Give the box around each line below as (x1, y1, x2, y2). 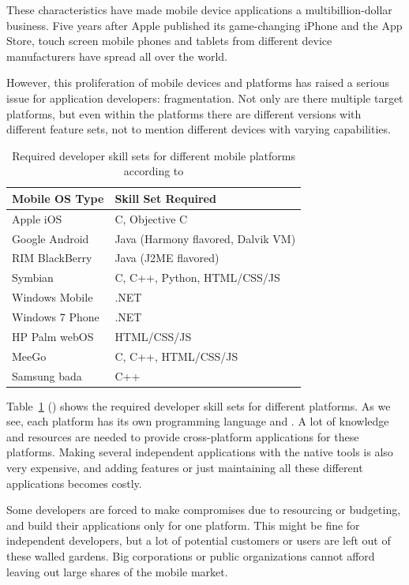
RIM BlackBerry (12, 249, 92, 266)
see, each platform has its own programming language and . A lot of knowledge (6, 413, 389, 429)
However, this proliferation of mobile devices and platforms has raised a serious (6, 74, 389, 91)
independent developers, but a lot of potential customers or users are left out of (6, 532, 391, 549)
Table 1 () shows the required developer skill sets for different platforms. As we (6, 397, 391, 414)
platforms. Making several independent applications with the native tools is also (6, 444, 393, 460)
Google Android (12, 230, 89, 246)
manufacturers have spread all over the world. (6, 47, 227, 64)
